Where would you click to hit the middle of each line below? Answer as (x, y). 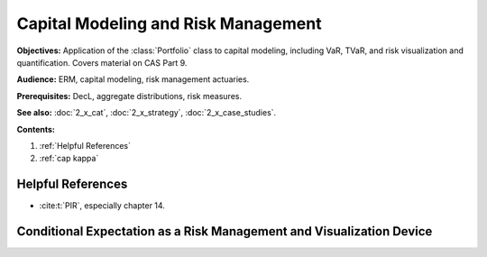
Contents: (36, 129)
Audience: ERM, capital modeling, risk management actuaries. (133, 79)
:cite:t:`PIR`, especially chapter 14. (102, 206)
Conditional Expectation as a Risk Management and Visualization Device (225, 231)
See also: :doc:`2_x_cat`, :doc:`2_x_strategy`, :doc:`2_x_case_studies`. (147, 113)
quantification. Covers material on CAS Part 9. (102, 62)
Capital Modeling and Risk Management (169, 23)
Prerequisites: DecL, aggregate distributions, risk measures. (129, 96)
